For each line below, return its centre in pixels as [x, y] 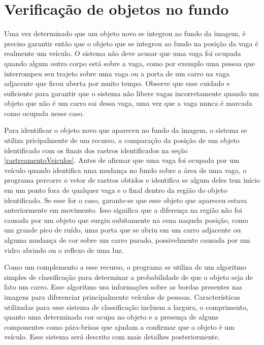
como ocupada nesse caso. [44, 113]
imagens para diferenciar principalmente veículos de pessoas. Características [122, 296]
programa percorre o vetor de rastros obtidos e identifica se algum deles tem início [132, 180]
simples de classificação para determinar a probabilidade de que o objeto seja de [128, 277]
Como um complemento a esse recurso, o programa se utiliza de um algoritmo [125, 267]
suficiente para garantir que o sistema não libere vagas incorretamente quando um [131, 93]
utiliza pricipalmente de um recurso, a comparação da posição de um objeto [122, 140]
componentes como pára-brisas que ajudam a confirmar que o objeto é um [119, 326]
